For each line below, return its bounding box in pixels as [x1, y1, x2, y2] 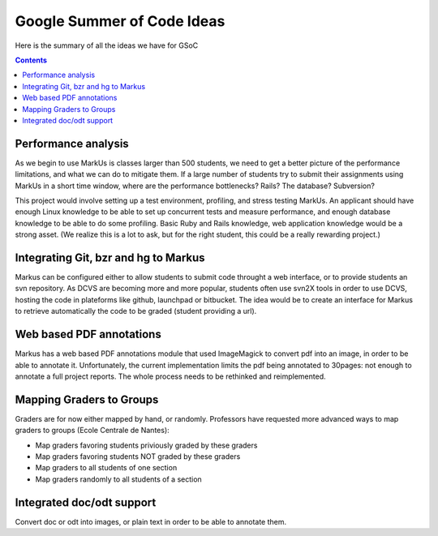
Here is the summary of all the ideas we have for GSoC [15, 41, 199, 50]
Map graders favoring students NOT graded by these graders [35, 451, 241, 461]
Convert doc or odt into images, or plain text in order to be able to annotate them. [15, 517, 287, 526]
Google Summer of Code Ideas [15, 12, 225, 30]
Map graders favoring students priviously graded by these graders [35, 440, 258, 450]
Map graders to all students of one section [35, 463, 178, 473]
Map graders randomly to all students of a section [35, 474, 202, 484]
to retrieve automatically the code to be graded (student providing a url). [15, 307, 257, 316]
